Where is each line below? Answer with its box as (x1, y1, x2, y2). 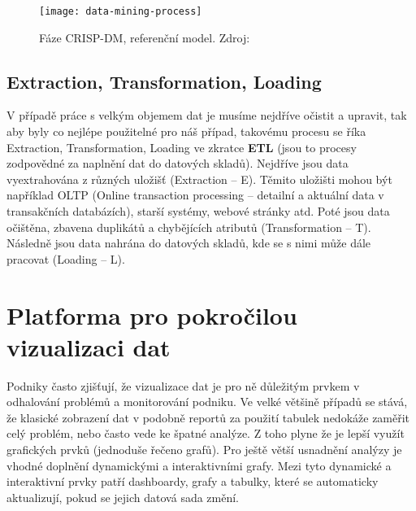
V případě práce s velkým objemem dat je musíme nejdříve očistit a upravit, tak (6, 107, 407, 124)
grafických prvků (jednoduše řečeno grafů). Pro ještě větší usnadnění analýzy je (6, 441, 402, 458)
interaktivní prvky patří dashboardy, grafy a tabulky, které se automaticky (6, 473, 379, 490)
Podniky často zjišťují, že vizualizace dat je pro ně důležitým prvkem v (6, 377, 360, 394)
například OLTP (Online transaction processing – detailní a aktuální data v (6, 186, 384, 203)
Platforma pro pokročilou (6, 298, 297, 331)
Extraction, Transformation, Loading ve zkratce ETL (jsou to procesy (6, 138, 357, 155)
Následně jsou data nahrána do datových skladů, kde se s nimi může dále (6, 234, 371, 251)
